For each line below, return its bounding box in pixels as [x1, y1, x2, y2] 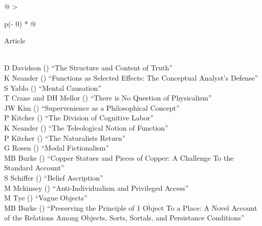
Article [4, 35, 26, 46]
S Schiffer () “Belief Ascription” [4, 172, 103, 183]
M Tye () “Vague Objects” [4, 192, 88, 203]
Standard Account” [4, 162, 64, 173]
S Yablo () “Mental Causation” [4, 82, 101, 93]
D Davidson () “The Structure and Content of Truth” [4, 62, 172, 73]
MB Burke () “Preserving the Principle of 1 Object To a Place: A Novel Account [4, 202, 257, 213]
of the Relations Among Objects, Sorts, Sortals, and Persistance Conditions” [4, 212, 245, 223]
